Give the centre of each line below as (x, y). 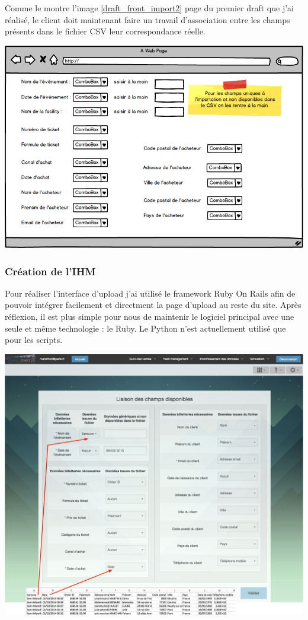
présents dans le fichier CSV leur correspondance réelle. (105, 31)
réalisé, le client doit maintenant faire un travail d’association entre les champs (147, 19)
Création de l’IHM (50, 271)
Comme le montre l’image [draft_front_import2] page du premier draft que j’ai (149, 8)
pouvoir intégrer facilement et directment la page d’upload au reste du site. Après (153, 305)
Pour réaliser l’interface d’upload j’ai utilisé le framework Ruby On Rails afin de (150, 293)
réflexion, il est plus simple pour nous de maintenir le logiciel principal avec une (150, 317)
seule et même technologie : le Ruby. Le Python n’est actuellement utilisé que (145, 328)
